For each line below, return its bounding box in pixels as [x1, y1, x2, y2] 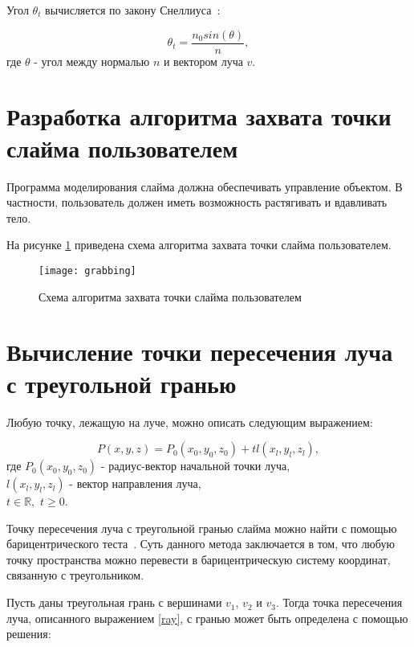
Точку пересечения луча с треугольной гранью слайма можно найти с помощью [6, 519, 397, 536]
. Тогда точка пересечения [275, 594, 403, 611]
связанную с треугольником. [6, 567, 144, 584]
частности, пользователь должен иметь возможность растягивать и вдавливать [6, 194, 388, 211]
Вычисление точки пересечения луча [6, 335, 393, 368]
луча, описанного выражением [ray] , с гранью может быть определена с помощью [6, 609, 408, 626]
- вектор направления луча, [69, 475, 201, 492]
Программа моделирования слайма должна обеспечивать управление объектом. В [6, 178, 403, 195]
